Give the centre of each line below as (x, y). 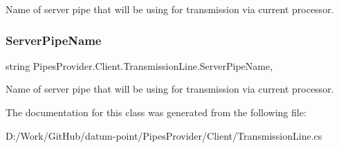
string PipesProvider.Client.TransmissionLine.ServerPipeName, (139, 65)
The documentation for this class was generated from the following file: (156, 112)
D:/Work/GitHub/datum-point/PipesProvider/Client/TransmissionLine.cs (164, 135)
